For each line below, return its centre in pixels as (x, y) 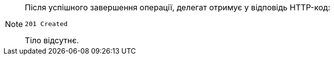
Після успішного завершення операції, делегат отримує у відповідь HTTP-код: (178, 7)
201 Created (46, 24)
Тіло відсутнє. (52, 40)
